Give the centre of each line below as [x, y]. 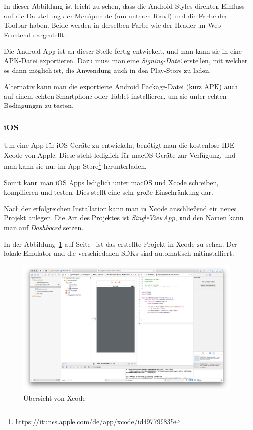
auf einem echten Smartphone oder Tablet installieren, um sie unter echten [115, 96]
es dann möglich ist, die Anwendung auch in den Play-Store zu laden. [108, 70]
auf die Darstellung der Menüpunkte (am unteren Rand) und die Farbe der [116, 15]
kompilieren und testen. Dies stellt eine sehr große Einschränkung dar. [108, 192]
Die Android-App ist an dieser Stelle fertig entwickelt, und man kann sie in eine [123, 51]
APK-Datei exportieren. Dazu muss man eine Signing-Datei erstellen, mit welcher [126, 60]
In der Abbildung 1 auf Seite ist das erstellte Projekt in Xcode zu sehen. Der [121, 243]
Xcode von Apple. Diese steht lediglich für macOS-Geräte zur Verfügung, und [120, 154]
